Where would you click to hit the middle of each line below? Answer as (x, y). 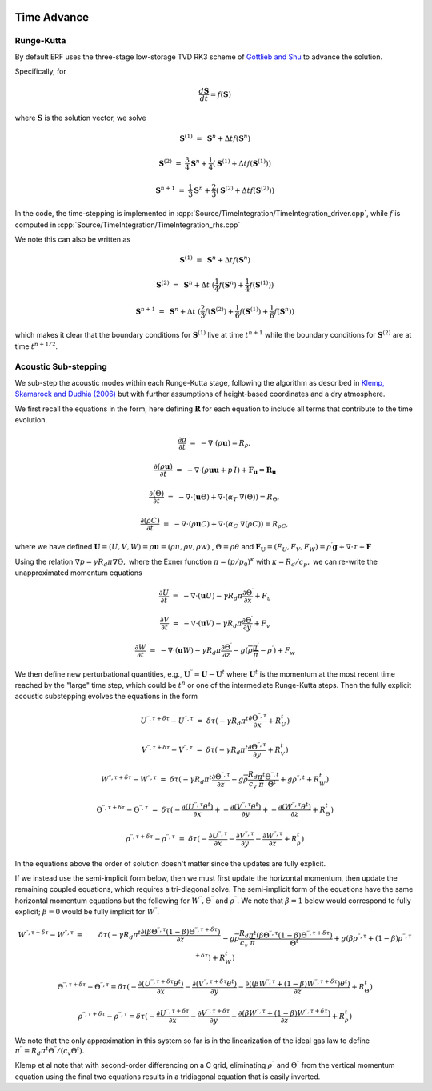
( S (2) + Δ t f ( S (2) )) (246, 190)
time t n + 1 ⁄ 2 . (36, 346)
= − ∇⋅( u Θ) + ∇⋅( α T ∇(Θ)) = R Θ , (224, 498)
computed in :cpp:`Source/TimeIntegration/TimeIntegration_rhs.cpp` (128, 225)
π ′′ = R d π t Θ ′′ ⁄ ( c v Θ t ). (50, 1051)
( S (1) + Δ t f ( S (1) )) (242, 162)
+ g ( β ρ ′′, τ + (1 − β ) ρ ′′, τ (372, 938)
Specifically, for (41, 71)
